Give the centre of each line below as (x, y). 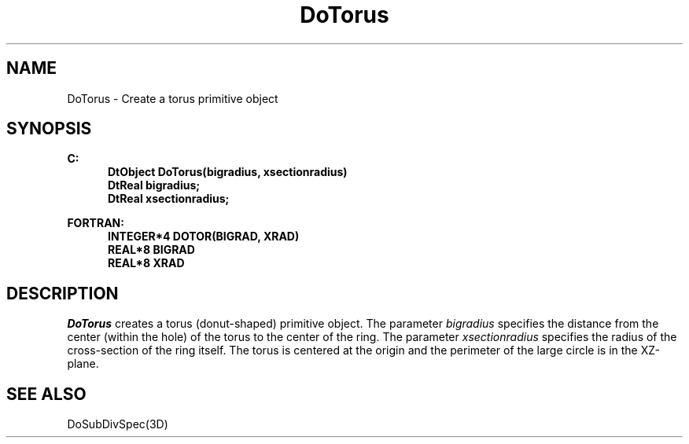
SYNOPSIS (49, 129)
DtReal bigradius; (154, 185)
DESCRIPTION (63, 293)
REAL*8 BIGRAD (151, 250)
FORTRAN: (96, 223)
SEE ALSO (46, 394)
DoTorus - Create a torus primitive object (173, 98)
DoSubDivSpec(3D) (118, 424)
